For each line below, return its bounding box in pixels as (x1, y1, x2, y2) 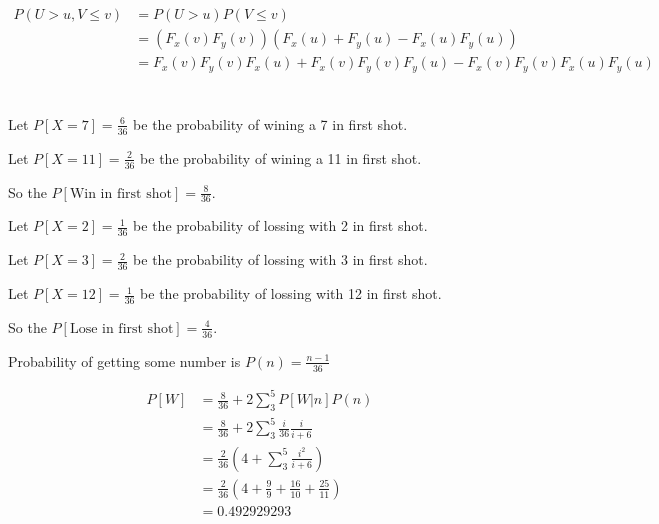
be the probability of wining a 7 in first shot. (133, 113, 408, 134)
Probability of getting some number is (8, 350, 241, 371)
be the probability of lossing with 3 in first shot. (133, 249, 428, 270)
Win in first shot (69, 186, 172, 201)
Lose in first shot (69, 321, 174, 336)
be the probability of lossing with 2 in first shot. (133, 215, 428, 236)
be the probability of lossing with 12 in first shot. (140, 283, 442, 304)
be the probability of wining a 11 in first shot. (140, 147, 422, 168)
